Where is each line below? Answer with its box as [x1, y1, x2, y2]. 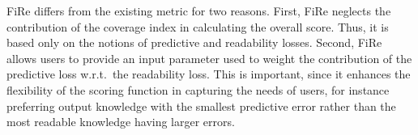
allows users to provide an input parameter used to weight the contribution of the [6, 49, 412, 66]
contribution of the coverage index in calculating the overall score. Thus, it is [6, 18, 389, 35]
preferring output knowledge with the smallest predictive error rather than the [6, 97, 396, 114]
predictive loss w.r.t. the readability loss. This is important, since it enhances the [6, 65, 411, 82]
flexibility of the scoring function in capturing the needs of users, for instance [6, 81, 390, 98]
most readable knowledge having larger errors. [6, 113, 235, 130]
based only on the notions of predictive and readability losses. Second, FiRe [6, 34, 382, 51]
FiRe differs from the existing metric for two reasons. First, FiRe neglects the [6, 2, 391, 19]
